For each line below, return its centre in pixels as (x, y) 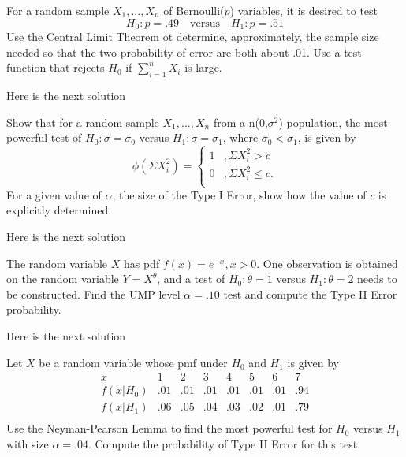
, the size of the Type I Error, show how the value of (239, 194)
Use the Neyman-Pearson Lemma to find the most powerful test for (169, 428)
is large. (203, 67)
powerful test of (44, 137)
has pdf (142, 263)
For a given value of (54, 194)
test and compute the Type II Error (310, 294)
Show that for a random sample (83, 122)
